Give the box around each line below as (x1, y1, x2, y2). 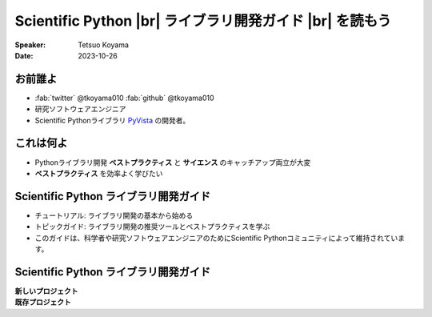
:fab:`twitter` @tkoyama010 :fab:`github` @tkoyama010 (34, 93, 215, 102)
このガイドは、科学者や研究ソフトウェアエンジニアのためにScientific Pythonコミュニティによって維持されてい (34, 233, 398, 243)
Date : (14, 50, 34, 60)
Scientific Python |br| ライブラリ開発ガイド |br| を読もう (14, 12, 392, 30)
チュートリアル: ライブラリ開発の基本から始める (34, 211, 194, 220)
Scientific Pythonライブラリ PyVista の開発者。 (34, 115, 190, 125)
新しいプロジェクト (14, 286, 78, 295)
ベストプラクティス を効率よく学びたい (34, 168, 163, 178)
